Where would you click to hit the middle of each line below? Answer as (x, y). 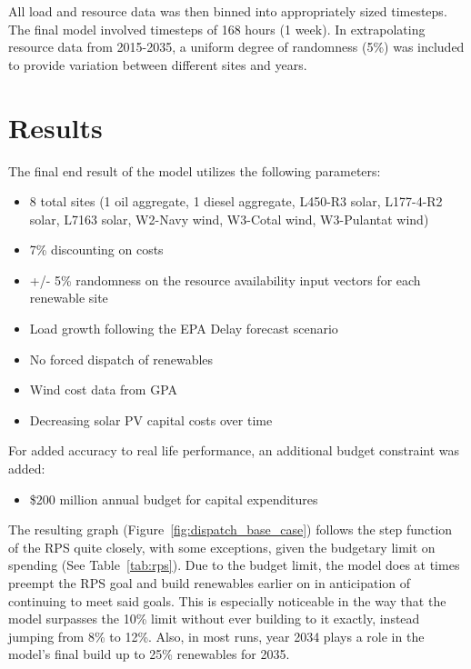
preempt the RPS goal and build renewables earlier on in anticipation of (210, 583)
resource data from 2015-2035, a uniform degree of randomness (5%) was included (236, 47)
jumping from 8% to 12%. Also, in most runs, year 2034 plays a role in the (216, 636)
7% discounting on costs (96, 250)
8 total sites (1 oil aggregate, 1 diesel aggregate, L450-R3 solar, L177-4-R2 (236, 201)
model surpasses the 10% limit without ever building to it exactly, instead (214, 619)
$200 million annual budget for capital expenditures (174, 499)
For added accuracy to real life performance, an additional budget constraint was (234, 450)
